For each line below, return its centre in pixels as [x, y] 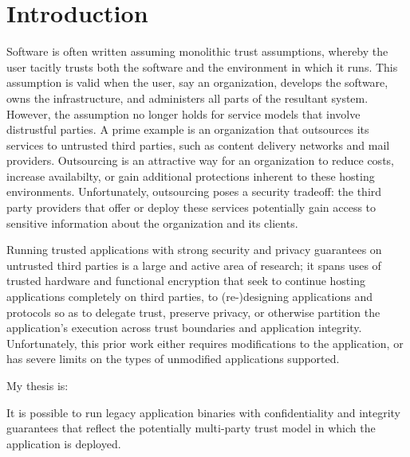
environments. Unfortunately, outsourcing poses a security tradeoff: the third [194, 191]
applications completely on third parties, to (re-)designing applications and [189, 297]
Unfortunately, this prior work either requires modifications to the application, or [205, 343]
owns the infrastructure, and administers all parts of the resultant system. [187, 98]
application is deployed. [64, 443]
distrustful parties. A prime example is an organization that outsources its [188, 129]
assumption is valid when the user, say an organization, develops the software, [197, 82]
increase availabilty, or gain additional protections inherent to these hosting [191, 176]
